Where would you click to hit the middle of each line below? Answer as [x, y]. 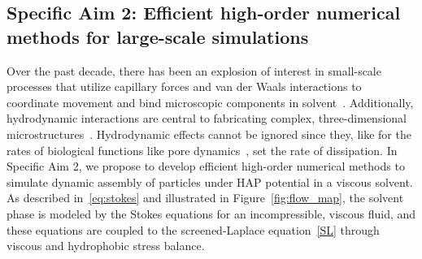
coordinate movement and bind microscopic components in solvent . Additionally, [210, 102]
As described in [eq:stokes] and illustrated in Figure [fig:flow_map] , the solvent [205, 198]
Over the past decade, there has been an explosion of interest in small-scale [194, 70]
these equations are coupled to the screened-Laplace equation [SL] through [193, 229]
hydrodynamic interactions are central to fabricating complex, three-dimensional [207, 118]
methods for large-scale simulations [158, 36]
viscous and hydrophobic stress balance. [106, 246]
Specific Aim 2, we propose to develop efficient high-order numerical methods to [206, 166]
